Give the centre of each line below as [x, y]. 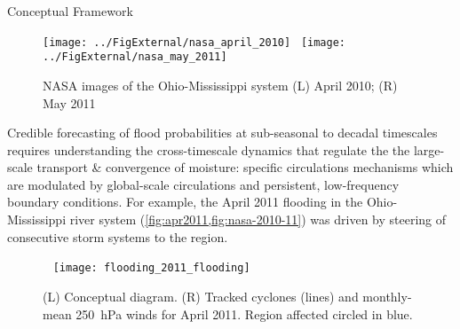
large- [429, 149]
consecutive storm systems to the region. [118, 236]
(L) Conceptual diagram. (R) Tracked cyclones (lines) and [201, 296]
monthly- [387, 296]
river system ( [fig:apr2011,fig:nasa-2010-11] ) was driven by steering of [258, 219]
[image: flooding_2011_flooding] [151, 268]
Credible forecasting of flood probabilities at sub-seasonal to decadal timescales [222, 133]
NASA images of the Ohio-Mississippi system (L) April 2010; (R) [220, 85]
